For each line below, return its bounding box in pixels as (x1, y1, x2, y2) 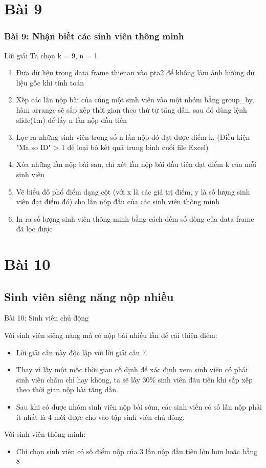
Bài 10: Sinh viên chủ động (4, 312, 89, 323)
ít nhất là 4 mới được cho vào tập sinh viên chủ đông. (16, 411, 185, 422)
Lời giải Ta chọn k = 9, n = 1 (4, 50, 98, 60)
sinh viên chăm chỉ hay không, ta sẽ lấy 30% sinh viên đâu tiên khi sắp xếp (16, 374, 253, 385)
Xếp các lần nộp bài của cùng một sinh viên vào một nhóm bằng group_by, (16, 94, 254, 105)
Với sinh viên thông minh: (4, 429, 86, 439)
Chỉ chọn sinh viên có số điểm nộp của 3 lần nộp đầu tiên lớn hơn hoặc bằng (16, 445, 258, 456)
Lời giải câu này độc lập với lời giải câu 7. (16, 347, 148, 357)
